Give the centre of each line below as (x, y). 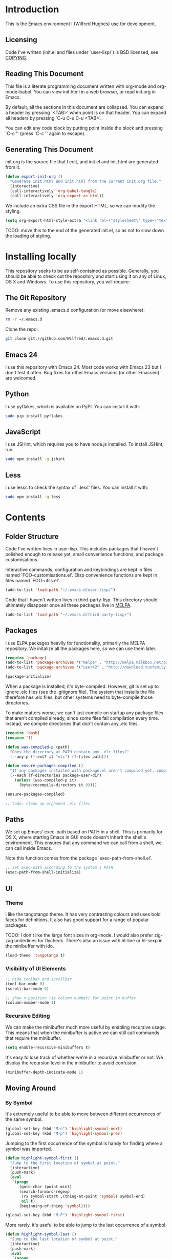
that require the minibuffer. (33, 1038)
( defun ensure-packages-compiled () (44, 766)
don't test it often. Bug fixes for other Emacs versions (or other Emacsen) (82, 372)
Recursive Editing (28, 1016)
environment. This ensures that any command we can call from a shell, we (84, 843)
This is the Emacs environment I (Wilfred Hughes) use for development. (81, 24)
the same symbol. (24, 1119)
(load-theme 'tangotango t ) (35, 955)
